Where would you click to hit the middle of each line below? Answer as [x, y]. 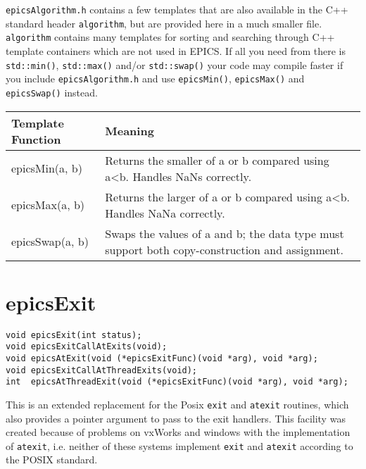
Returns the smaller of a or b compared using [217, 160]
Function [36, 139]
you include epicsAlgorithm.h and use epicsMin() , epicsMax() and [155, 79]
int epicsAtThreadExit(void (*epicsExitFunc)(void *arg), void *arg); [177, 382]
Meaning [130, 131]
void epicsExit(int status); [74, 335]
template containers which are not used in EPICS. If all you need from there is [176, 50]
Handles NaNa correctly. [165, 213]
